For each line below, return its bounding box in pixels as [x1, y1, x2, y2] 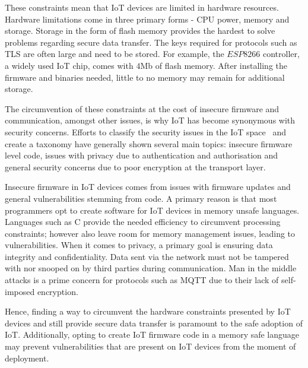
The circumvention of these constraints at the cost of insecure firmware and [5, 102, 280, 115]
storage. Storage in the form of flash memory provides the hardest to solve [5, 24, 275, 37]
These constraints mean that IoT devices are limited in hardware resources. [5, 1, 279, 13]
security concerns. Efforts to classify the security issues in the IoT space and [5, 125, 286, 138]
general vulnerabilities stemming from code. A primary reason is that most [5, 192, 277, 204]
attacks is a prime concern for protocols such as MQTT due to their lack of [5, 274, 279, 286]
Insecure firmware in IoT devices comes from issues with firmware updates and [5, 180, 291, 193]
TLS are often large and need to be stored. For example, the [5, 47, 224, 60]
